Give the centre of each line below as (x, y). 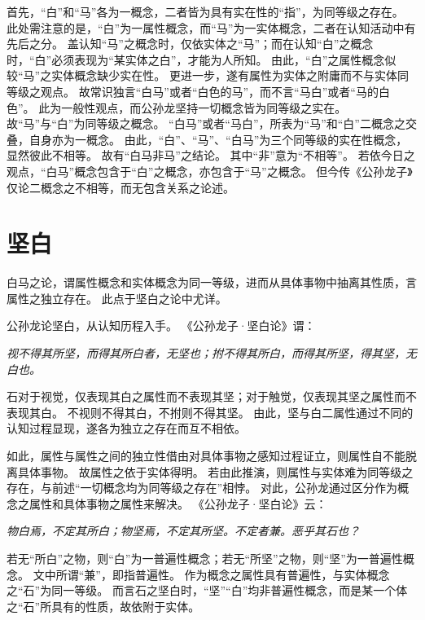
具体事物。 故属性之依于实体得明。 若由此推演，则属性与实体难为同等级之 (215, 471)
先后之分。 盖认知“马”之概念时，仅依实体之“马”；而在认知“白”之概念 (190, 44)
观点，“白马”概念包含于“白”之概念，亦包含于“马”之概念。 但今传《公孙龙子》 (210, 171)
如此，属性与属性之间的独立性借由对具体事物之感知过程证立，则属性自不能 (206, 455)
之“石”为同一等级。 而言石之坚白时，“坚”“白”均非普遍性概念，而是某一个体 (207, 590)
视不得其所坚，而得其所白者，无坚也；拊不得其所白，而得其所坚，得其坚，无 (212, 353)
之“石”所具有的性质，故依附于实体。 (103, 606)
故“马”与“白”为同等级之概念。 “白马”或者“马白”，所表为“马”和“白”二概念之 (206, 123)
